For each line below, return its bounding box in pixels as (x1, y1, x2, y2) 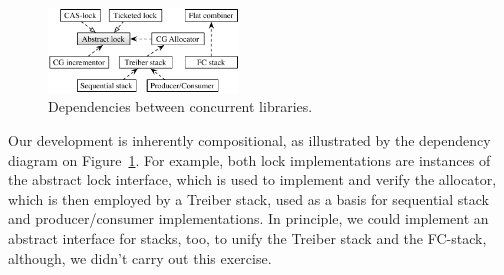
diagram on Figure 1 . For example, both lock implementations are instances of (8, 149, 491, 170)
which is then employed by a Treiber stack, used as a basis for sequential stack (8, 188, 489, 209)
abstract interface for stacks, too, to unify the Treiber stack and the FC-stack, (8, 227, 487, 248)
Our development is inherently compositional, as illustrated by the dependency (8, 129, 491, 150)
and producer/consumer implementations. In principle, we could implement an (8, 208, 489, 229)
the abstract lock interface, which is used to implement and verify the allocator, (8, 169, 497, 190)
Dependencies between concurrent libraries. (48, 96, 313, 117)
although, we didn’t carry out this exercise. (8, 247, 272, 268)
